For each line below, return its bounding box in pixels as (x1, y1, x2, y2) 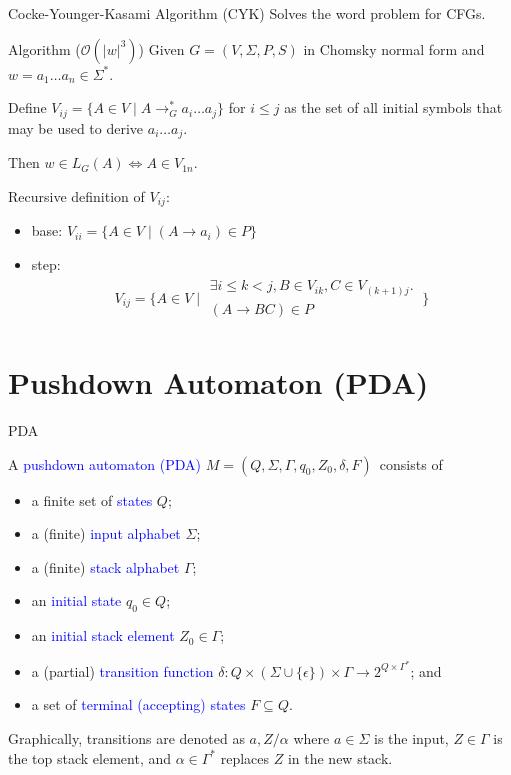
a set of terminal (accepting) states (31, 694, 246, 715)
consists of (379, 453, 443, 474)
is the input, (373, 728, 449, 749)
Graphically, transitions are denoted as (8, 728, 245, 749)
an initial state (31, 590, 122, 611)
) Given (138, 38, 185, 59)
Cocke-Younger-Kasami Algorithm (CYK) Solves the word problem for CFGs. (8, 3, 486, 23)
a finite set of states (31, 489, 153, 510)
